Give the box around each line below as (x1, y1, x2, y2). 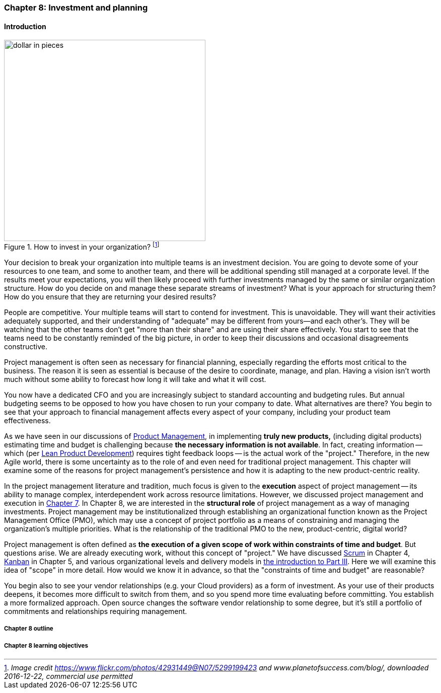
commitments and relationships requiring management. (4, 606, 187, 615)
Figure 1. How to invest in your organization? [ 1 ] (4, 241, 160, 251)
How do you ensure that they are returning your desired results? (4, 292, 216, 301)
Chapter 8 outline (4, 625, 53, 633)
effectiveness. (4, 416, 51, 425)
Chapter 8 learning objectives (4, 642, 89, 649)
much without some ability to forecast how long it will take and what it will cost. (4, 374, 266, 383)
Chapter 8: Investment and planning (4, 3, 148, 13)
